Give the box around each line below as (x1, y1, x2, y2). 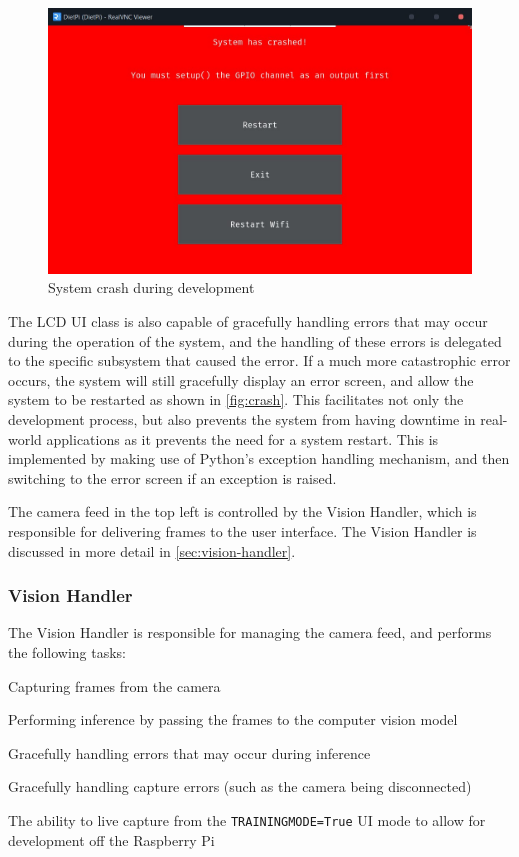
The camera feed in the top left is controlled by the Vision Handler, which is (8, 501, 477, 522)
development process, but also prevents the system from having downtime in (8, 408, 476, 429)
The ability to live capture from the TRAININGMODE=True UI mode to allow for (8, 809, 486, 830)
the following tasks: (8, 641, 126, 662)
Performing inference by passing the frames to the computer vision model (8, 709, 458, 730)
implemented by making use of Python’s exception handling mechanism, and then (8, 448, 510, 469)
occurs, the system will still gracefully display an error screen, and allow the (8, 369, 474, 390)
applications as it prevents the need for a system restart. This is (46, 428, 439, 449)
